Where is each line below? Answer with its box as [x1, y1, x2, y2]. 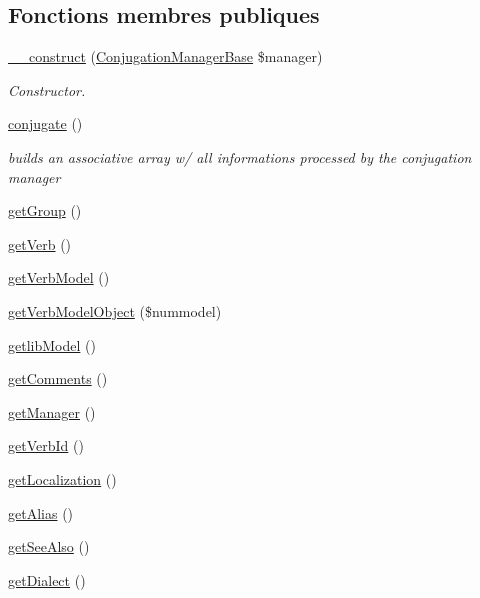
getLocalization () [8, 468, 117, 489]
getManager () [8, 401, 96, 422]
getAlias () [8, 502, 74, 523]
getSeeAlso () [8, 536, 90, 557]
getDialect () [8, 569, 86, 590]
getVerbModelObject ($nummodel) [8, 300, 222, 321]
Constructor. [8, 79, 86, 100]
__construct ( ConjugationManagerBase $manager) [8, 46, 323, 67]
